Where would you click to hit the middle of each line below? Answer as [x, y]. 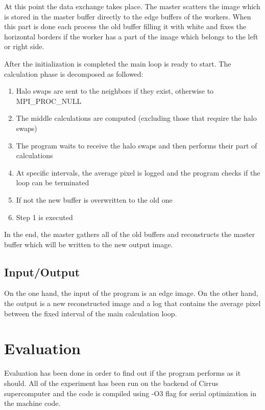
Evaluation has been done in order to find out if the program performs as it [123, 373]
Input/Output [42, 272]
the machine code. [32, 403]
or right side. [24, 46]
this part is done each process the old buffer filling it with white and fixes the [125, 26]
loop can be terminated [53, 182]
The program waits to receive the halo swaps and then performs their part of [137, 145]
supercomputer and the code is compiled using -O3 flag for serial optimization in [130, 393]
